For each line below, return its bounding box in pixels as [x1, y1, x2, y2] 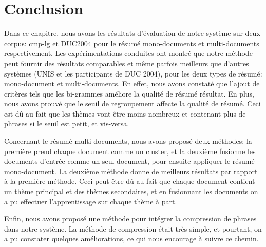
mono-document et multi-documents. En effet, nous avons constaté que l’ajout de [4, 78, 260, 89]
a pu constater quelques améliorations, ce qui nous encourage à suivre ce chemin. [4, 233, 259, 244]
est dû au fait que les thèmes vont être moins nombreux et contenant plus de [4, 108, 246, 119]
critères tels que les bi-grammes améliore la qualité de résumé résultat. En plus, [4, 88, 255, 99]
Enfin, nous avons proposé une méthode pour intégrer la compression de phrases [4, 213, 257, 224]
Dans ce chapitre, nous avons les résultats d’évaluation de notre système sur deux [4, 28, 260, 39]
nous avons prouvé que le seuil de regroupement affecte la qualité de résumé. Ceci [4, 98, 261, 109]
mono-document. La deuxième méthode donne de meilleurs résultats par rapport [4, 165, 258, 176]
